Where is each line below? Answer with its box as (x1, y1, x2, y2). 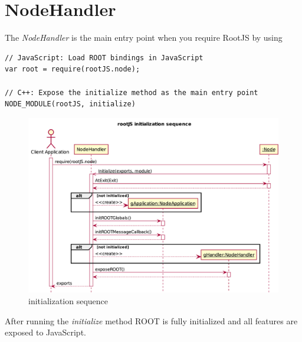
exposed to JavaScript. (5, 326, 86, 338)
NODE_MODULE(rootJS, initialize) (5, 100, 136, 109)
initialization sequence (28, 294, 109, 307)
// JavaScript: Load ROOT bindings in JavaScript (5, 53, 203, 62)
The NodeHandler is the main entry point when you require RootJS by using (5, 31, 283, 44)
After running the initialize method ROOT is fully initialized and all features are (5, 314, 298, 327)
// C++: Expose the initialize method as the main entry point (5, 88, 258, 97)
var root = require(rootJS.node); (5, 65, 140, 74)
